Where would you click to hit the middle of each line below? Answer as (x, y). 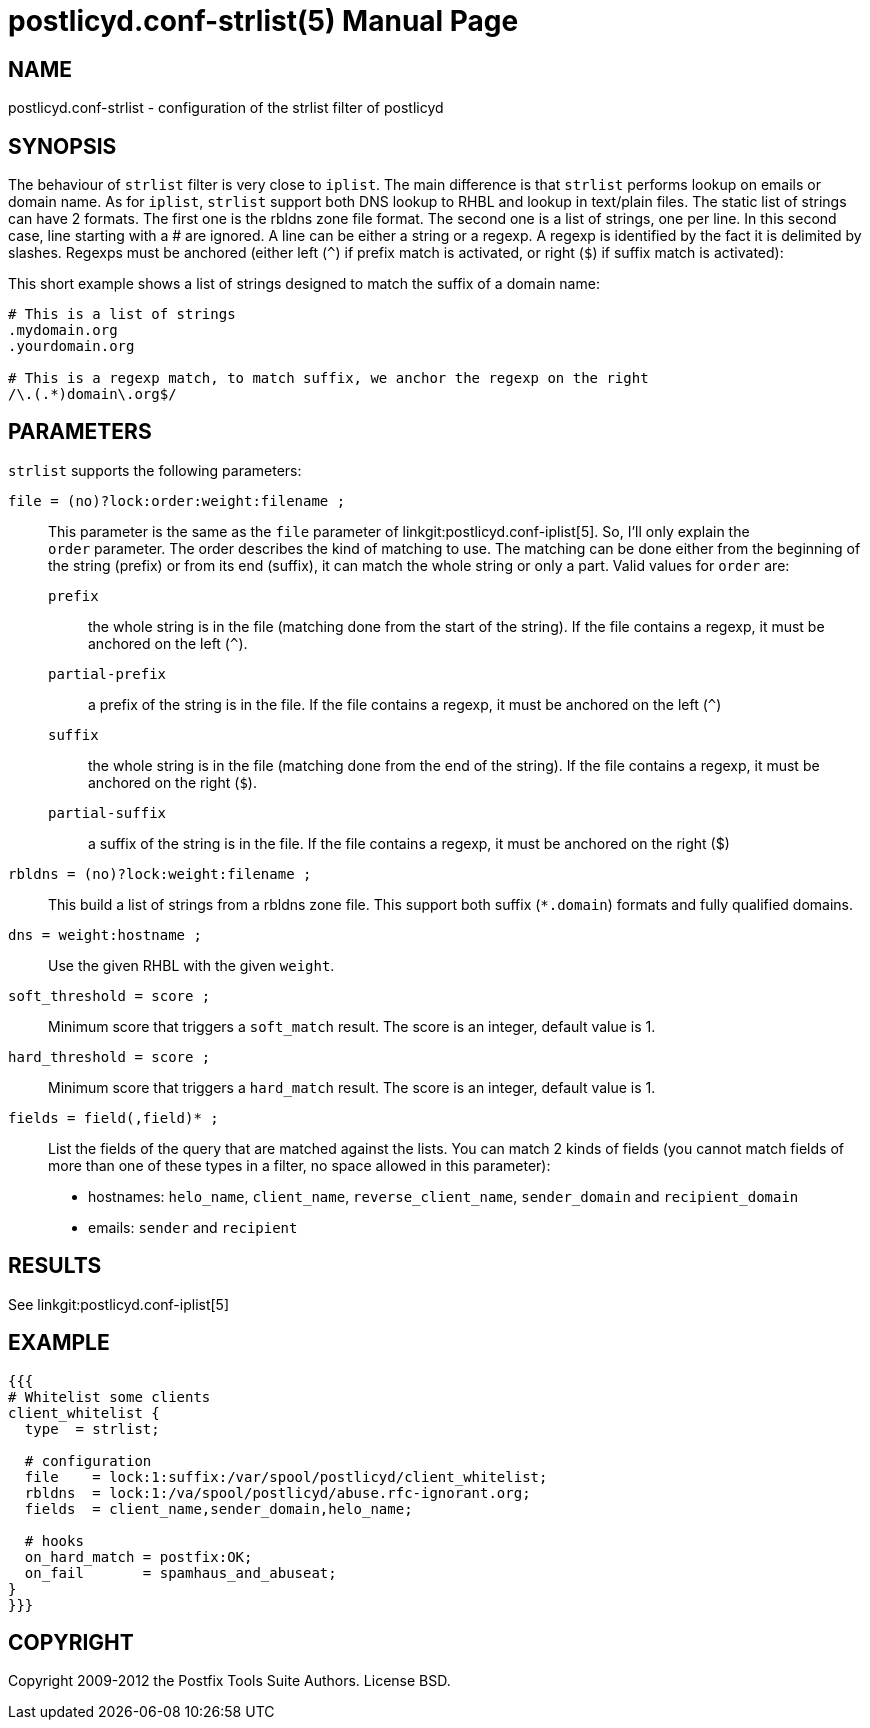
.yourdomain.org (71, 346)
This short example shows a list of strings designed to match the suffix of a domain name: (304, 284)
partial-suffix (107, 812)
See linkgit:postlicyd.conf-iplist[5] (119, 1304)
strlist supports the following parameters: (155, 470)
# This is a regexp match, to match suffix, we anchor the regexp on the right (328, 378)
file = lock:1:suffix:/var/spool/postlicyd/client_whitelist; (286, 1476)
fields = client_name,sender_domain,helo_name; (218, 1508)
